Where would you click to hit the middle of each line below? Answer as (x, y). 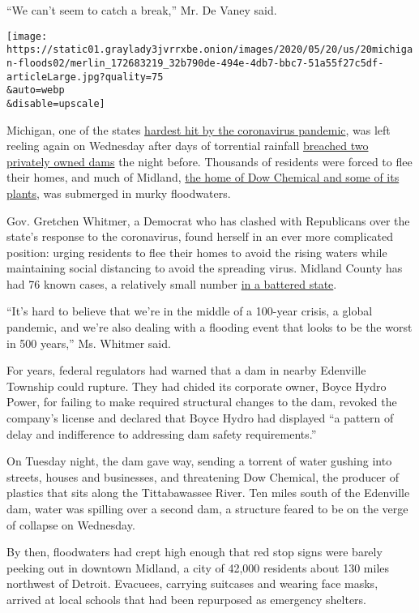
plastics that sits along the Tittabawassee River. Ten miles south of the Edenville (208, 493)
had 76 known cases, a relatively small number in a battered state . (172, 283)
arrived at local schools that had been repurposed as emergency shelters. (187, 599)
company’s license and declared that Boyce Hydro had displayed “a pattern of (200, 418)
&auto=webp (36, 90)
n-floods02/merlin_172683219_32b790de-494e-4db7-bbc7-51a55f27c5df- (195, 63)
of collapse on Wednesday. (71, 524)
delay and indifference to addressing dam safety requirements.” (162, 433)
